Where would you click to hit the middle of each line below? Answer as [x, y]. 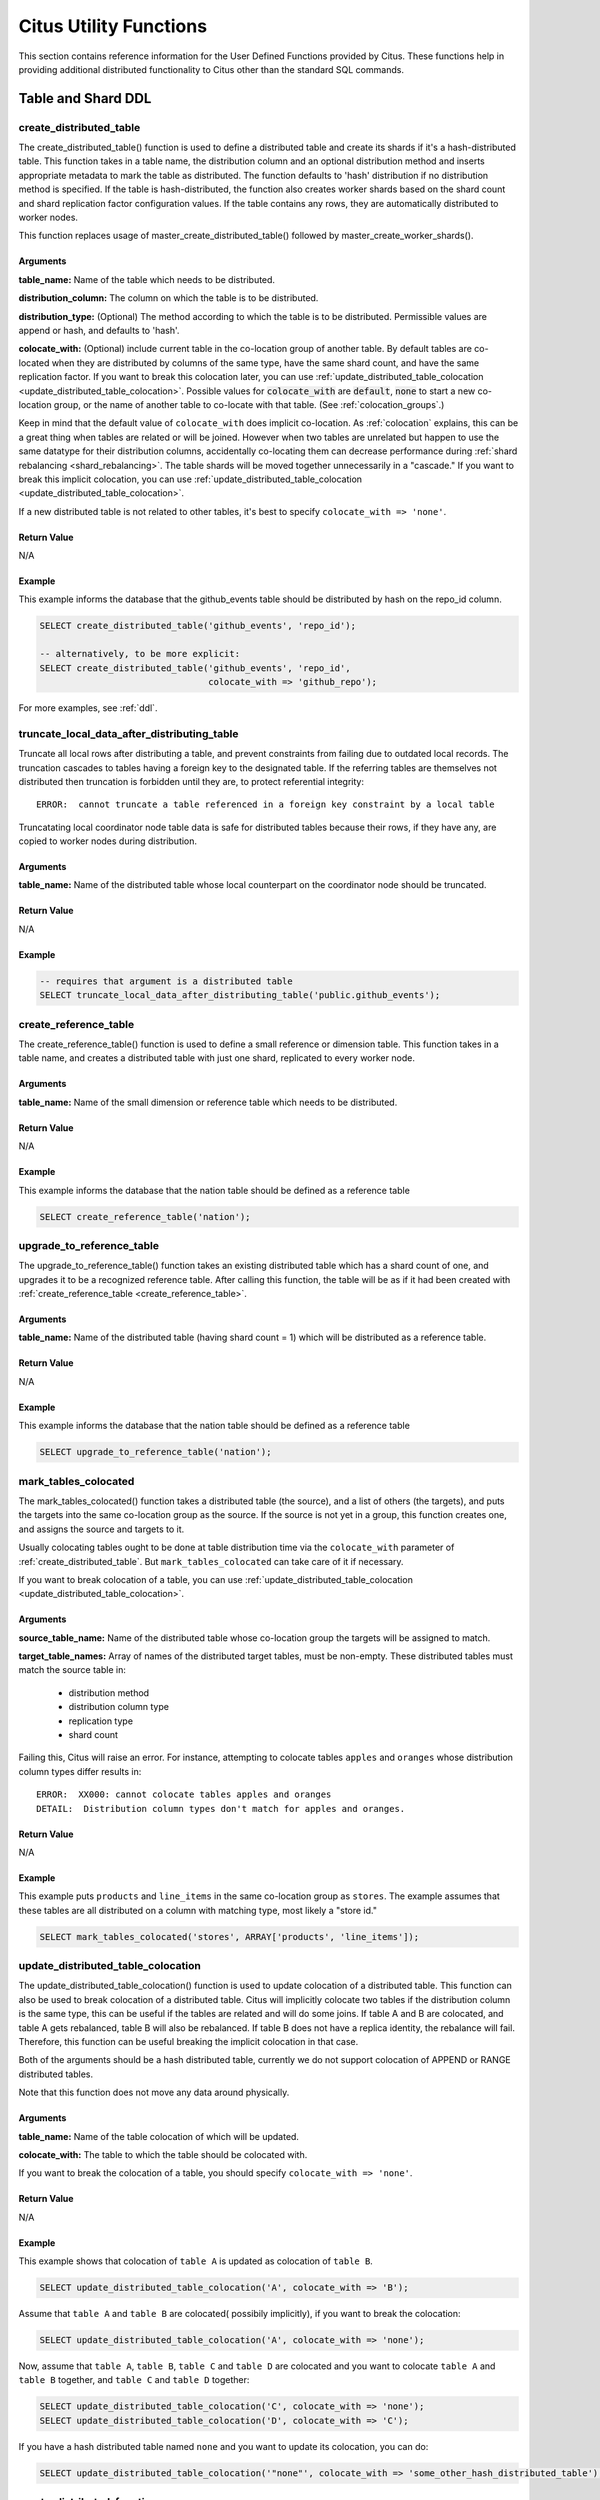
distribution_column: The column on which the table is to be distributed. [168, 298]
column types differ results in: [80, 1771]
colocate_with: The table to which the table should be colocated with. [163, 2154]
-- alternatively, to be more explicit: [139, 654]
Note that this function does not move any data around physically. [154, 2092]
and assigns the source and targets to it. [101, 1529]
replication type [101, 1721]
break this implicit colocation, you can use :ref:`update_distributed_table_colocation [190, 479]
